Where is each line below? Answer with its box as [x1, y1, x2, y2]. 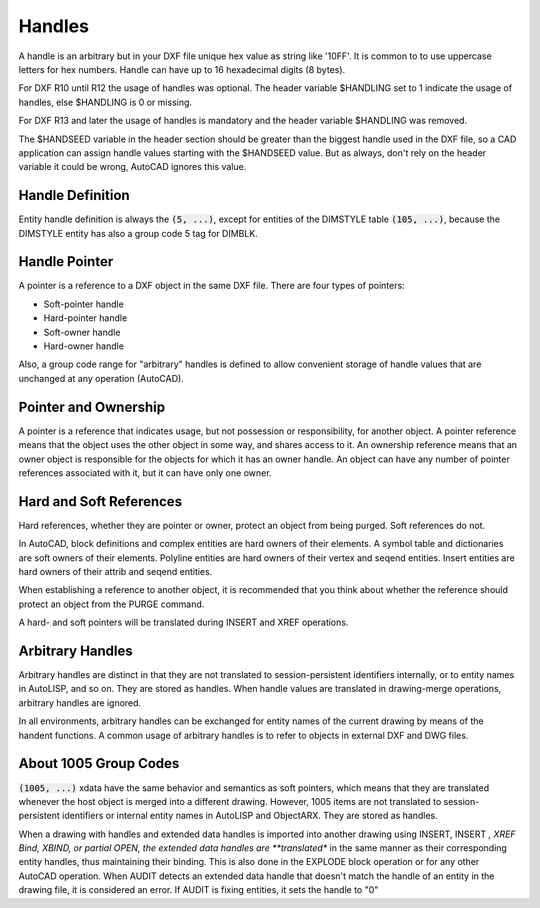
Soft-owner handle [43, 326, 121, 338]
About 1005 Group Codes [18, 755, 180, 772]
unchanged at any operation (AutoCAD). [18, 372, 184, 384]
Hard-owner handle [43, 340, 125, 352]
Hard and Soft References [18, 493, 183, 510]
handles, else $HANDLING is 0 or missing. [18, 96, 193, 108]
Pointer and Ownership [18, 398, 166, 415]
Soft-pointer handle [43, 298, 124, 310]
